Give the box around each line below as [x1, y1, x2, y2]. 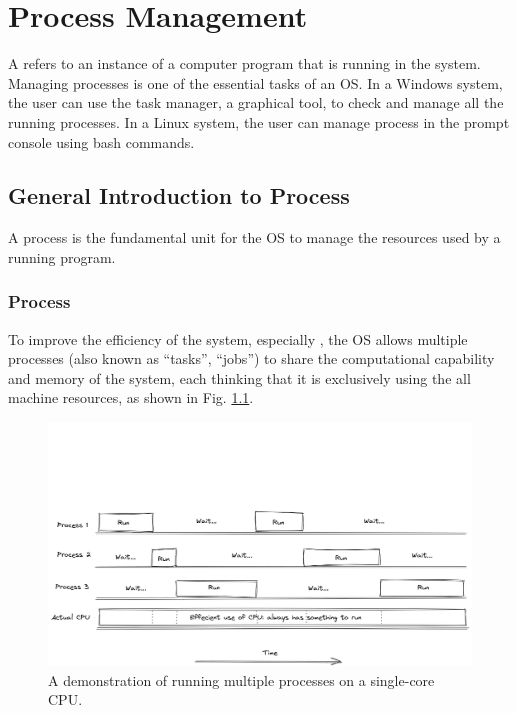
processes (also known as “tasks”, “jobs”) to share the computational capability [8, 348, 495, 369]
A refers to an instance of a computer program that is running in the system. [8, 53, 481, 74]
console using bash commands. [8, 131, 195, 152]
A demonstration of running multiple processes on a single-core [48, 669, 435, 690]
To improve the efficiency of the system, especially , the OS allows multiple [8, 328, 468, 349]
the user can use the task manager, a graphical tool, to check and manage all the [8, 92, 504, 113]
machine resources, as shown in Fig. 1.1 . [8, 387, 254, 408]
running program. [8, 246, 116, 267]
